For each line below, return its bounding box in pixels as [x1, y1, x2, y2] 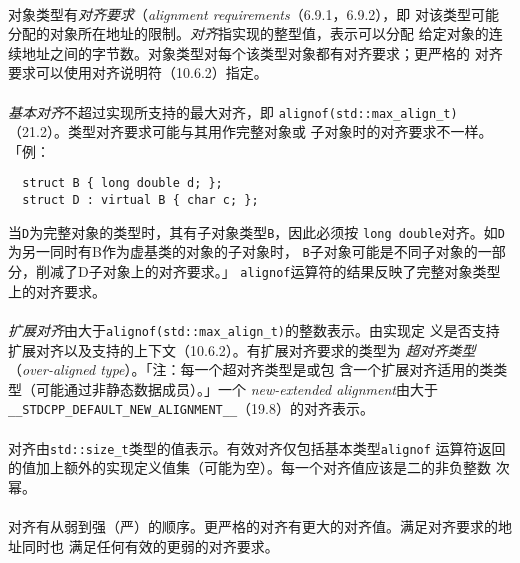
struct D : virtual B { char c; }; [22, 193, 259, 208]
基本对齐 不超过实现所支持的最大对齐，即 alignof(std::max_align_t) [8, 101, 458, 122]
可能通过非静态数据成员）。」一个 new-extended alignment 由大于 [35, 378, 438, 399]
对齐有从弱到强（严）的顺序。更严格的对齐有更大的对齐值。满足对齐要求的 [8, 516, 498, 536]
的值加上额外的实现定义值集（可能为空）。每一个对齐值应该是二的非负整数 [8, 457, 491, 478]
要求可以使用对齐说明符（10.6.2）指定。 [8, 62, 268, 83]
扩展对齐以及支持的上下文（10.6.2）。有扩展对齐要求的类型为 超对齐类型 [8, 339, 476, 360]
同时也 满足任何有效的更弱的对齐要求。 [21, 535, 279, 556]
